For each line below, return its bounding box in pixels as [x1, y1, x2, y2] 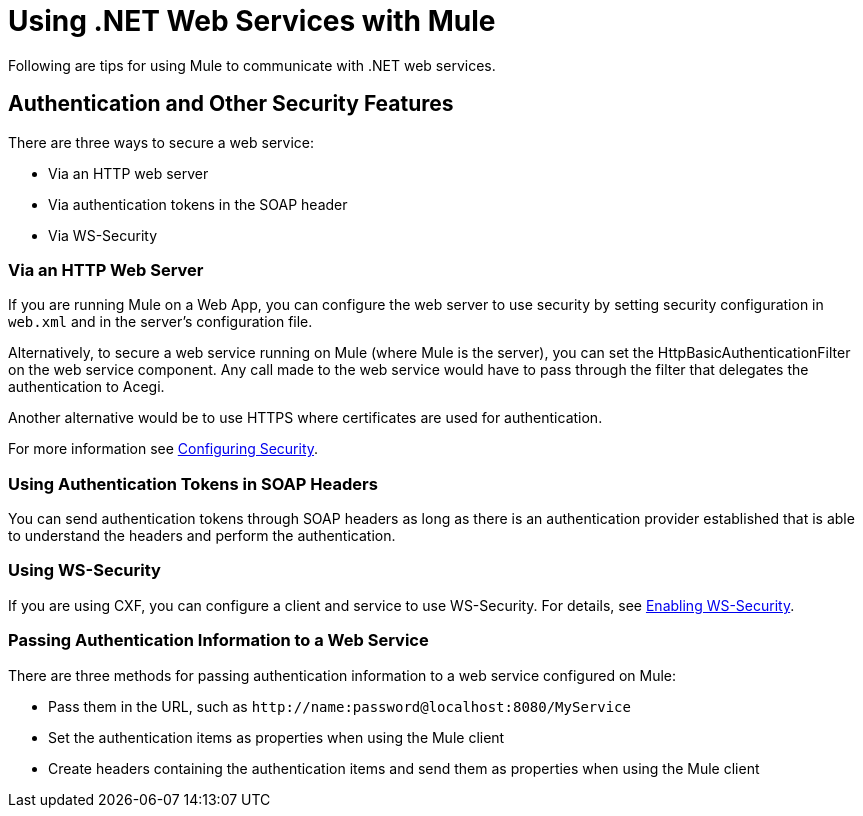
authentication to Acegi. [8, 378, 165, 396]
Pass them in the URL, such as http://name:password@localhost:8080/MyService [48, 697, 631, 715]
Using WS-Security [8, 560, 161, 581]
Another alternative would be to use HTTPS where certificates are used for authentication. [8, 409, 603, 427]
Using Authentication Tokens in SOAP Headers [8, 473, 378, 494]
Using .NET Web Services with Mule [8, 4, 496, 38]
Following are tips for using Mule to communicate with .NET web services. [8, 56, 496, 74]
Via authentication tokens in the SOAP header [48, 195, 348, 213]
